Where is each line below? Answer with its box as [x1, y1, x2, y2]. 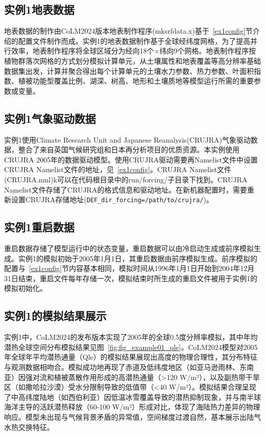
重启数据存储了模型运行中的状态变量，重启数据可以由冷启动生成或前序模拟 [4, 242, 254, 253]
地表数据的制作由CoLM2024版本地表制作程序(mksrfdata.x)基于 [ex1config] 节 [4, 25, 253, 36]
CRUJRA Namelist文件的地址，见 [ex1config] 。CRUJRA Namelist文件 [4, 164, 231, 175]
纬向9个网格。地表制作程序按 [159, 45, 256, 56]
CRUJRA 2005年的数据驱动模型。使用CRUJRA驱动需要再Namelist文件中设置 [4, 154, 258, 165]
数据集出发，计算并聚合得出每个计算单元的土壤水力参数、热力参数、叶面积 [4, 65, 254, 76]
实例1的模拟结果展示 [4, 308, 107, 323]
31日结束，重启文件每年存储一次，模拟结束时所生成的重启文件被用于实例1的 [4, 273, 257, 283]
